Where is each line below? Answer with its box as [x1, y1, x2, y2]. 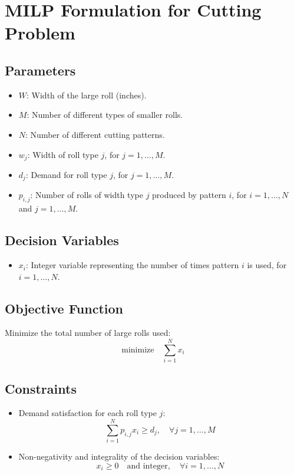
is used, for [247, 259, 287, 271]
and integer [127, 461, 168, 470]
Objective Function [5, 299, 124, 317]
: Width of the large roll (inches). [27, 88, 147, 101]
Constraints [5, 379, 77, 397]
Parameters [5, 61, 76, 79]
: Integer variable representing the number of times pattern [25, 259, 239, 271]
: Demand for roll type [25, 169, 107, 180]
